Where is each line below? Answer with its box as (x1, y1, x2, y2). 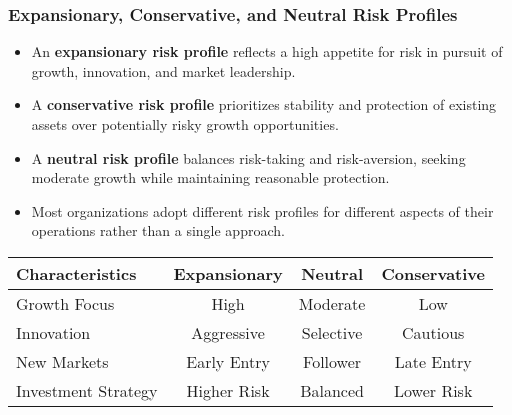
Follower (303, 349, 362, 373)
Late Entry (394, 349, 472, 373)
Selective (301, 320, 363, 344)
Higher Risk (186, 378, 270, 402)
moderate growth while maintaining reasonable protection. (31, 167, 390, 188)
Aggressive (191, 320, 265, 344)
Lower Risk (394, 378, 473, 402)
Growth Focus (16, 291, 115, 315)
